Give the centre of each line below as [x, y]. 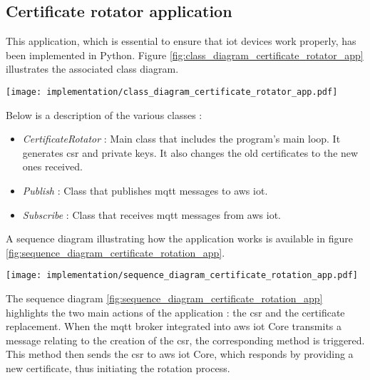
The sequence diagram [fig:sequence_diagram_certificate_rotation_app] [164, 298]
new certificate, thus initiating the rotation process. [118, 368]
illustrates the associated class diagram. [92, 69]
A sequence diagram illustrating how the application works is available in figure [179, 238]
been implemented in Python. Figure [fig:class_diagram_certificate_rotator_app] [185, 55]
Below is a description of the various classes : [104, 114]
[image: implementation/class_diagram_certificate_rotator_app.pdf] [172, 92]
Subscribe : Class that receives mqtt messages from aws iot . [152, 214]
